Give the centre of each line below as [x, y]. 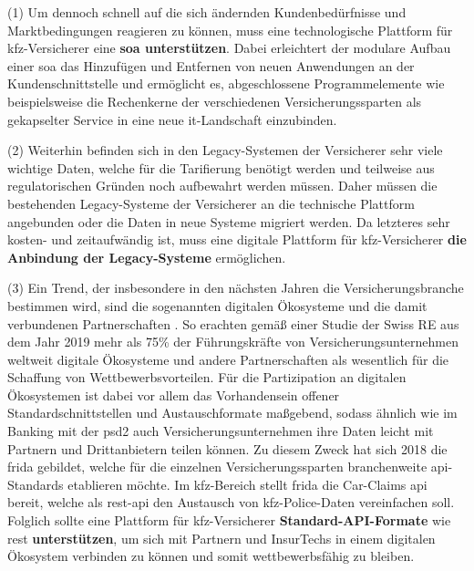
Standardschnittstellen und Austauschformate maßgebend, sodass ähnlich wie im [232, 413]
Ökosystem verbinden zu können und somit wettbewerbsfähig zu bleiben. [211, 556]
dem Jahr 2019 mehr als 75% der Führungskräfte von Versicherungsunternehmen [233, 342]
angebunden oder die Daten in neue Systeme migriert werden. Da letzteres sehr [229, 221]
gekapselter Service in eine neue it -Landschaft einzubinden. [172, 119]
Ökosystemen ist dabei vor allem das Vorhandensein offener [174, 395]
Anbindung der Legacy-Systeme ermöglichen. [147, 257]
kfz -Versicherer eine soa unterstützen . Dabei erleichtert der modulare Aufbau [229, 48]
